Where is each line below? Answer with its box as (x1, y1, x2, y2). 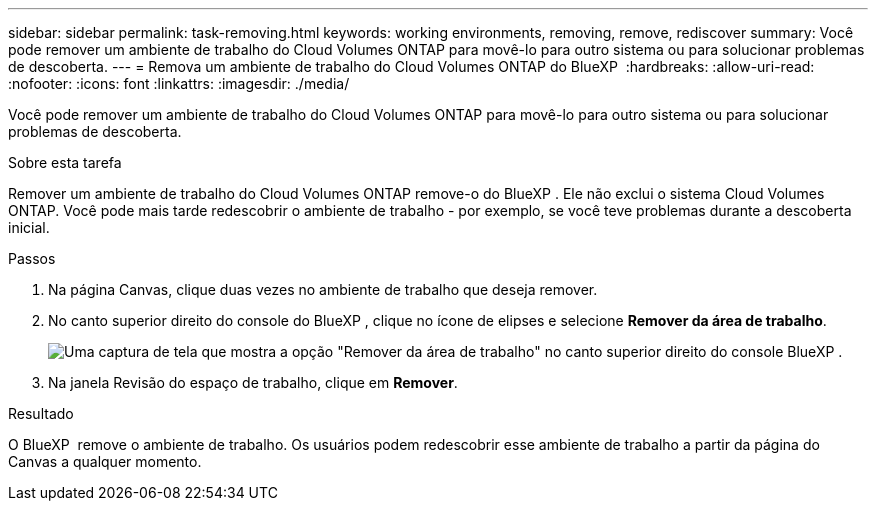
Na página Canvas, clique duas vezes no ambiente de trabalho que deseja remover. (48, 281, 598, 298)
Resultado (8, 405, 74, 422)
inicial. (8, 219, 50, 236)
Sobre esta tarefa (8, 154, 122, 171)
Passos (8, 250, 56, 267)
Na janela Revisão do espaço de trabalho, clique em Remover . (48, 374, 458, 391)
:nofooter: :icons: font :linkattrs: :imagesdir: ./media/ (8, 75, 350, 92)
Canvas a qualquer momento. (8, 453, 202, 470)
